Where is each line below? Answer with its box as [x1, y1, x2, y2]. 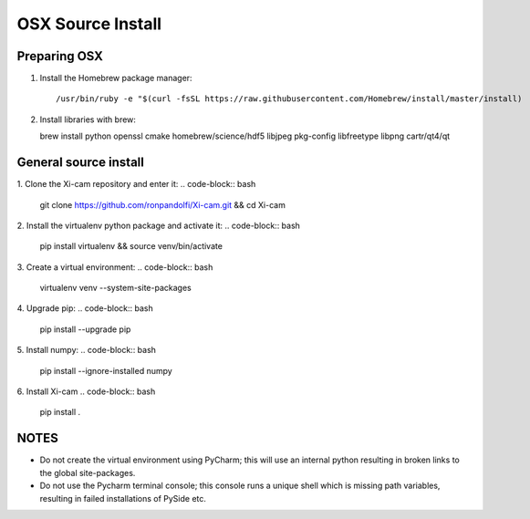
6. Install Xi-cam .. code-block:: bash [16, 386, 156, 397]
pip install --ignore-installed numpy [39, 365, 172, 376]
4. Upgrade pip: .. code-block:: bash [16, 303, 154, 314]
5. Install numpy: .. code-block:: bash [16, 345, 157, 356]
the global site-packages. [39, 467, 136, 478]
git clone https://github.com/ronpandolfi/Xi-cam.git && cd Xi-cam [39, 199, 286, 210]
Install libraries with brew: [39, 114, 137, 125]
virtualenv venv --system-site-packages [39, 283, 192, 294]
